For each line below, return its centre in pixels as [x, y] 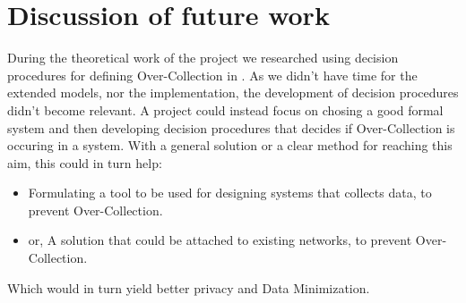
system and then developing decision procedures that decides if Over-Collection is [231, 127]
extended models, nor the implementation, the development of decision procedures [233, 93]
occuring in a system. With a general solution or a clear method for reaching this [230, 145]
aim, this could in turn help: [85, 162]
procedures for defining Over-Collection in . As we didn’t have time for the [212, 75]
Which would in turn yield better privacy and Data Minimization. [189, 287]
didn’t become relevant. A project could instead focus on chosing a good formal [225, 109]
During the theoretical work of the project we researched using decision [203, 58]
